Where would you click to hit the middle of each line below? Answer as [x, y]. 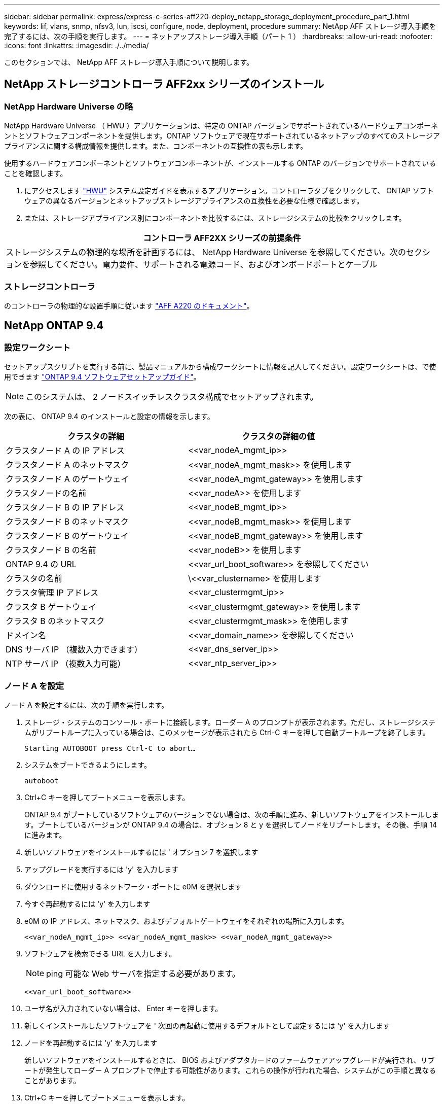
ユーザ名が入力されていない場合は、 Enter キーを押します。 [123, 1008]
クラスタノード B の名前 [51, 550]
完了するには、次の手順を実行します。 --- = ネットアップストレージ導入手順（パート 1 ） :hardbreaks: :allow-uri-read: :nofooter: [218, 36]
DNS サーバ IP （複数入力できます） [74, 650]
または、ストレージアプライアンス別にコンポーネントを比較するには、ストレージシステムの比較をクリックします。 [215, 218]
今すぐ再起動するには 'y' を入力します [87, 904]
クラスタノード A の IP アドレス [65, 451]
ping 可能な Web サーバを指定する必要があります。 [143, 973]
